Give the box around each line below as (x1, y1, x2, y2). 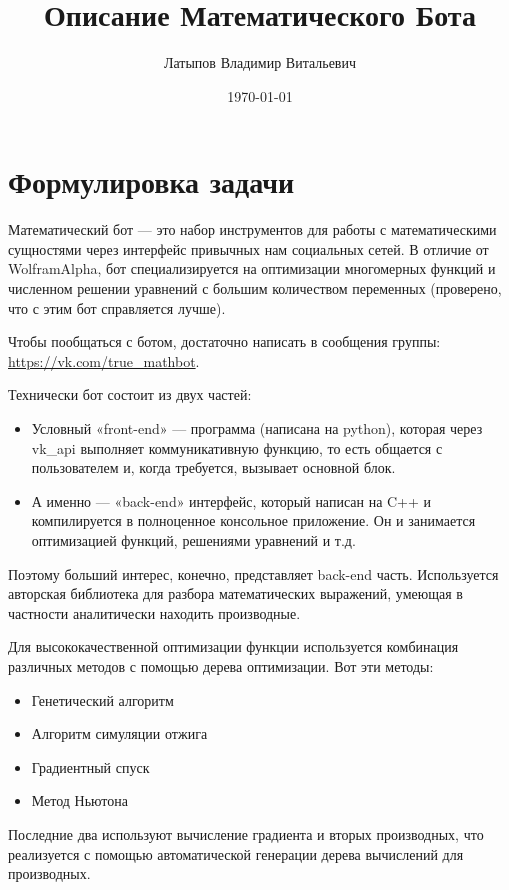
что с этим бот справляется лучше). (8, 297, 226, 318)
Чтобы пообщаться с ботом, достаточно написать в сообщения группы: (8, 331, 441, 352)
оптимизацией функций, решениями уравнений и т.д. (31, 529, 356, 550)
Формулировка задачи (8, 161, 295, 202)
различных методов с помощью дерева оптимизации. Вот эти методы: (8, 655, 434, 676)
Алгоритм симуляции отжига (31, 723, 208, 744)
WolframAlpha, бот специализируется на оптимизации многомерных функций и (8, 258, 496, 279)
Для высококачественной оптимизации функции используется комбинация (8, 636, 459, 657)
